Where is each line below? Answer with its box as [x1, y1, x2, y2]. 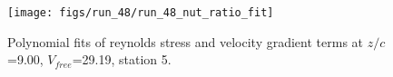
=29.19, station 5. [72, 50, 172, 69]
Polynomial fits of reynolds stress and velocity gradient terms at [7, 32, 364, 51]
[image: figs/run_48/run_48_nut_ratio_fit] [7, 6, 274, 19]
